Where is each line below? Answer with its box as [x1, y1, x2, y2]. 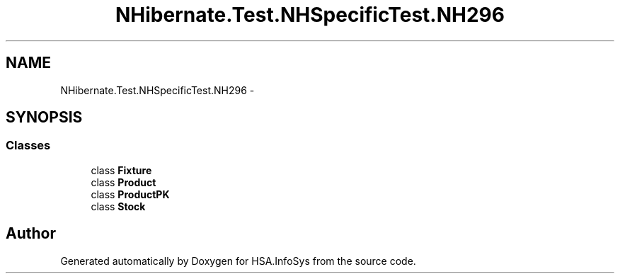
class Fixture [91, 164, 152, 176]
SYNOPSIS [6, 108, 83, 127]
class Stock [91, 200, 146, 212]
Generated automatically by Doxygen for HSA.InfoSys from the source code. [60, 254, 416, 267]
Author [6, 224, 56, 243]
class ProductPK [91, 188, 170, 200]
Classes [6, 138, 51, 153]
